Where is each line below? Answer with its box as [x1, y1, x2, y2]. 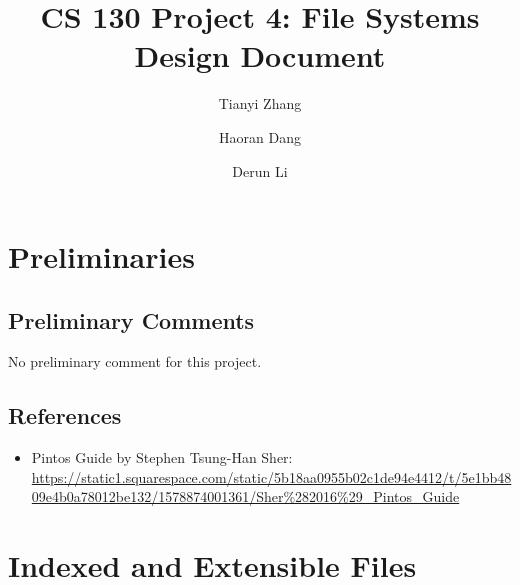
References [8, 400, 122, 431]
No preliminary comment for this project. [8, 351, 262, 372]
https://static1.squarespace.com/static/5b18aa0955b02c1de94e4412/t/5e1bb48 [31, 466, 512, 487]
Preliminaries [8, 236, 195, 277]
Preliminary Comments [8, 304, 255, 335]
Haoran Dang [219, 126, 301, 147]
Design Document [134, 35, 386, 76]
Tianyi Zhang [218, 93, 302, 114]
